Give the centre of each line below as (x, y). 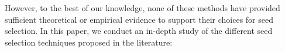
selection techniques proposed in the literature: (89, 42)
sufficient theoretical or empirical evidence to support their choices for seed (139, 19)
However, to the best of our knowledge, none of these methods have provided (142, 8)
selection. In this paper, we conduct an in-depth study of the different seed (139, 31)
